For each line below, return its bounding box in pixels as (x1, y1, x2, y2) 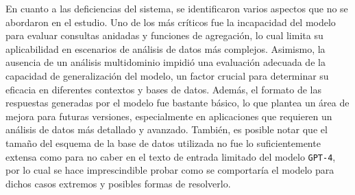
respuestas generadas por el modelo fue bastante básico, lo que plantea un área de (5, 95, 350, 110)
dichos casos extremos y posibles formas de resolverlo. (5, 176, 231, 190)
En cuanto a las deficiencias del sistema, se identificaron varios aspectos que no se (5, 1, 348, 15)
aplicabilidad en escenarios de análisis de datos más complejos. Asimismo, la (5, 41, 326, 56)
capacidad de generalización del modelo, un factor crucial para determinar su (5, 68, 329, 82)
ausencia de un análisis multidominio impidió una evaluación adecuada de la (5, 55, 326, 69)
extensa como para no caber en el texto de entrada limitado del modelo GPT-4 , (5, 149, 336, 163)
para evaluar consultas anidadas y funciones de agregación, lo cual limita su (5, 28, 323, 43)
